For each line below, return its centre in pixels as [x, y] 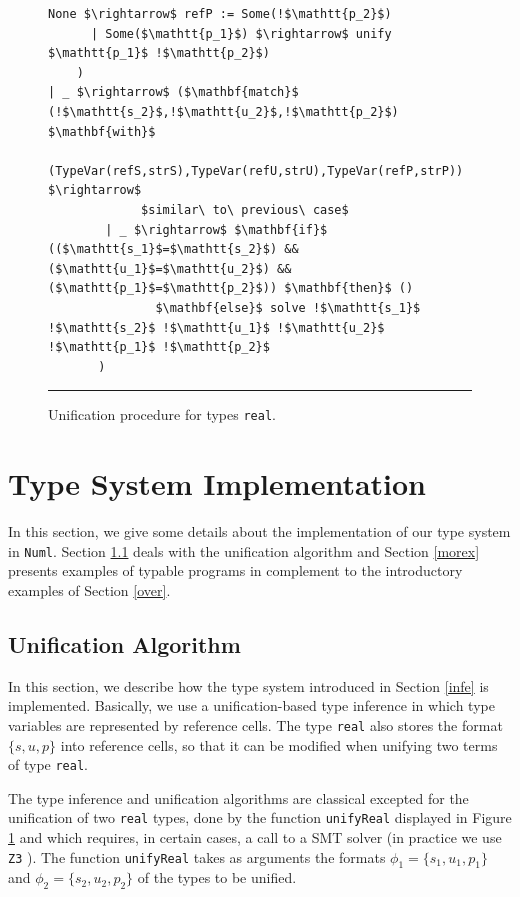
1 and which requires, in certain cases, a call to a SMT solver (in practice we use [255, 837]
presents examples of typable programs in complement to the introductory [235, 570]
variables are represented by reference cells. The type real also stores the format [255, 724]
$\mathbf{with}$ [102, 131]
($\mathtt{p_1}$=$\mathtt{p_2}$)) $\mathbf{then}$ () [231, 288]
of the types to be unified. [217, 877]
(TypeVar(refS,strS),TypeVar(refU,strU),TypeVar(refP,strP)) [256, 170]
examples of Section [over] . [89, 589]
